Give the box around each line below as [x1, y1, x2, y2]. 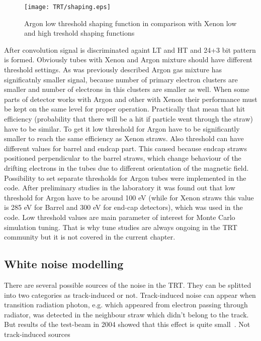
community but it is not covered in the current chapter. [4, 232, 176, 242]
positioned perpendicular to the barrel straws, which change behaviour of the [4, 153, 241, 163]
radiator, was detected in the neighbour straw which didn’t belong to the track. [4, 309, 249, 319]
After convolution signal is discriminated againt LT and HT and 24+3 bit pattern [4, 44, 256, 55]
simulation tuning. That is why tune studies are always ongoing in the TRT [4, 221, 237, 232]
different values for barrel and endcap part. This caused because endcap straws [4, 143, 247, 153]
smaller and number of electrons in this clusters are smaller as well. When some [4, 84, 249, 94]
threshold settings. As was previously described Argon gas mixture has [4, 64, 222, 75]
